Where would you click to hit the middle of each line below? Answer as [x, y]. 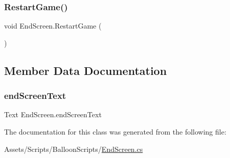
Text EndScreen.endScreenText [53, 114]
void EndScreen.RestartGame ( [53, 26]
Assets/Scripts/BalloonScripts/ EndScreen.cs [74, 149]
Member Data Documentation [86, 70]
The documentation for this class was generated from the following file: [115, 131]
